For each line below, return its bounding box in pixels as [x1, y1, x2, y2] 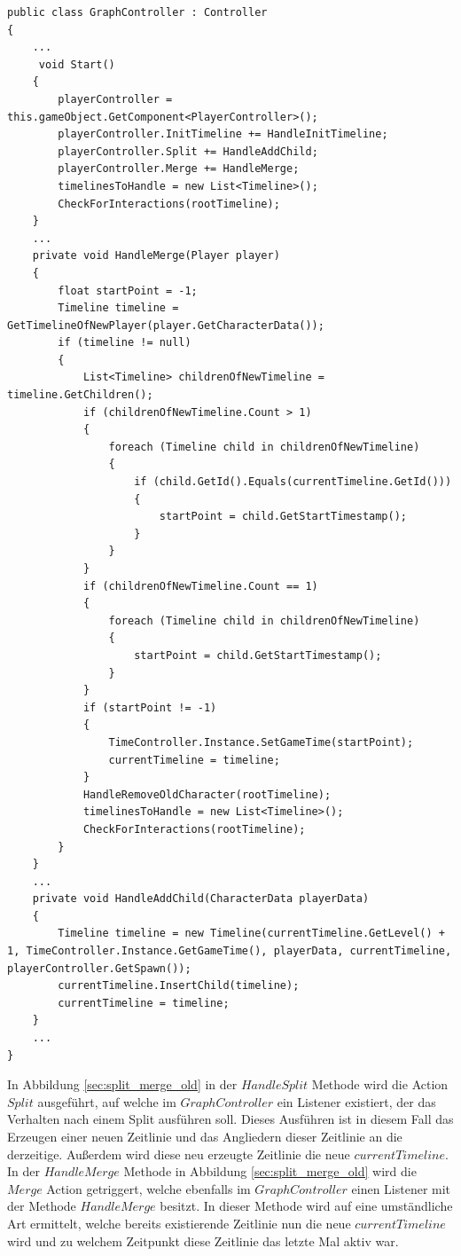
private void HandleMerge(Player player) [32, 249, 280, 263]
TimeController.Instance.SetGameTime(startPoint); [108, 735, 414, 749]
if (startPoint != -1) [82, 701, 217, 714]
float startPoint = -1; [58, 284, 198, 297]
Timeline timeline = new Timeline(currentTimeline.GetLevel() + [58, 927, 445, 940]
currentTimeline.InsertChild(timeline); [58, 979, 300, 993]
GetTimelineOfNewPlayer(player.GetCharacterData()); [7, 318, 324, 332]
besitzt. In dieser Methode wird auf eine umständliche [160, 1197, 453, 1215]
